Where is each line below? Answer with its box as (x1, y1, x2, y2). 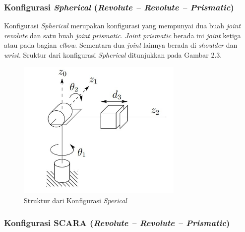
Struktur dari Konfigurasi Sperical (24, 195, 127, 206)
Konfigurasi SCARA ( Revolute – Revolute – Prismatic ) (4, 216, 230, 229)
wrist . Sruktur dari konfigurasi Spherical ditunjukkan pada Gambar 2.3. (4, 50, 222, 60)
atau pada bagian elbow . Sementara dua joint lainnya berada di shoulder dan (4, 40, 238, 50)
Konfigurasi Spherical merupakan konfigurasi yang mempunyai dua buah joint (4, 20, 241, 31)
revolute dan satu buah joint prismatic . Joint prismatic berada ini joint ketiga (4, 30, 241, 40)
